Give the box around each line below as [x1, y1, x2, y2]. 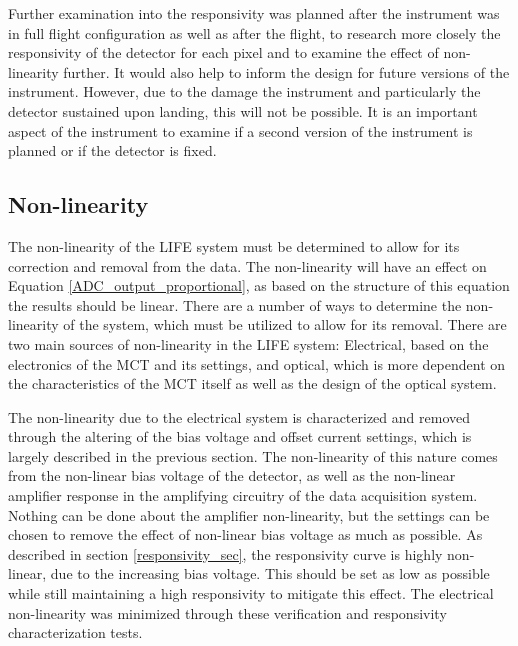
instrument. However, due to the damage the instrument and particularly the [8, 81, 481, 102]
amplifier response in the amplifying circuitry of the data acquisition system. [8, 485, 478, 506]
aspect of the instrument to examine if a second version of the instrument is [8, 120, 473, 141]
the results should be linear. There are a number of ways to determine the [8, 294, 462, 315]
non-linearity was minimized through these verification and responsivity [8, 602, 447, 623]
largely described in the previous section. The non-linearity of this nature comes [8, 445, 498, 466]
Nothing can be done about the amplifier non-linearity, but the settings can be [8, 504, 490, 525]
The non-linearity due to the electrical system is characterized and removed [8, 406, 470, 427]
